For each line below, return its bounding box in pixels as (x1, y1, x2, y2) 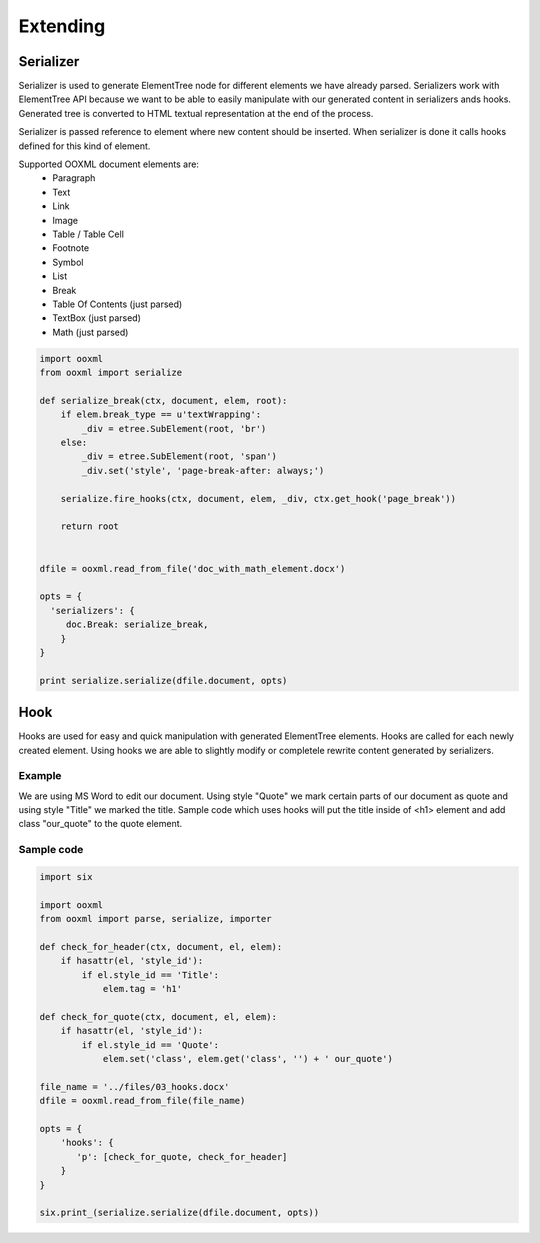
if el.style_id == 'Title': (81, 969, 220, 980)
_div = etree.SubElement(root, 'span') (81, 451, 277, 462)
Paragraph (52, 172, 96, 184)
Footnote (52, 242, 90, 254)
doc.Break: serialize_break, (65, 619, 209, 630)
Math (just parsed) (52, 326, 129, 338)
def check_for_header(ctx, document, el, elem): (39, 941, 283, 952)
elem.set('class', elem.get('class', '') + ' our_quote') (102, 1053, 394, 1065)
